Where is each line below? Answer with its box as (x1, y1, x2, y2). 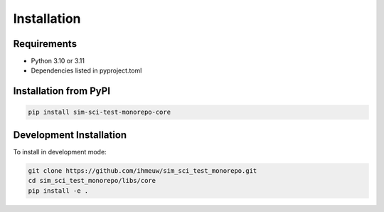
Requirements (13, 38, 78, 50)
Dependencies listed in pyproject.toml (31, 66, 142, 75)
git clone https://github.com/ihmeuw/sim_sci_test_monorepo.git (28, 166, 257, 174)
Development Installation (13, 129, 127, 141)
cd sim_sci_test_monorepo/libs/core (28, 176, 156, 185)
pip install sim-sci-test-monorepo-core (28, 108, 171, 117)
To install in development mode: (13, 147, 107, 156)
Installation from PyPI (13, 85, 110, 97)
